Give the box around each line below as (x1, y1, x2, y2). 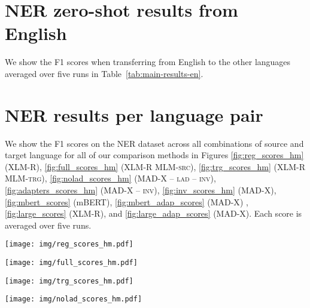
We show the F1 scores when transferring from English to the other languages (5, 56, 291, 68)
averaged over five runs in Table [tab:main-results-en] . (5, 67, 203, 79)
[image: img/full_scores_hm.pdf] (5, 258, 138, 267)
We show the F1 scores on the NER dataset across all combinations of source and (5, 137, 304, 149)
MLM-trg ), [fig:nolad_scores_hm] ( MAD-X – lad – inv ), (5, 172, 216, 184)
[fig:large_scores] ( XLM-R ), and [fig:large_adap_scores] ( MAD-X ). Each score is (5, 207, 302, 220)
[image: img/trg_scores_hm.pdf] (5, 276, 133, 285)
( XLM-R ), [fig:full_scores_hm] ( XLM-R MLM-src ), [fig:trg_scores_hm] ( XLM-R (5, 160, 305, 173)
